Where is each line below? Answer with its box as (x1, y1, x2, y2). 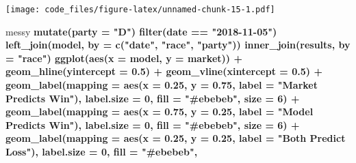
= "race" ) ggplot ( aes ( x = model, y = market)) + (5, 50, 242, 65)
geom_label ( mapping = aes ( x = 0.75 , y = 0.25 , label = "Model (5, 104, 314, 119)
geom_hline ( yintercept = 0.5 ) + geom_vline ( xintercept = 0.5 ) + (5, 64, 322, 78)
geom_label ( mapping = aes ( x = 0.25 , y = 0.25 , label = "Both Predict (5, 131, 346, 145)
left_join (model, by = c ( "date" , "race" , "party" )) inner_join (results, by (5, 38, 351, 52)
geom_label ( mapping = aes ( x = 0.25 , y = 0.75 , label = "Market (5, 78, 318, 92)
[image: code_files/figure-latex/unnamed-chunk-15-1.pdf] (5, 5, 275, 14)
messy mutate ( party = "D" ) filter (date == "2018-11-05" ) (5, 24, 277, 38)
